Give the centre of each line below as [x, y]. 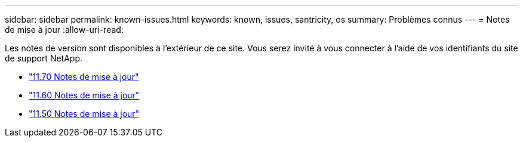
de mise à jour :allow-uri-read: [64, 30]
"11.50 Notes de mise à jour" [84, 114]
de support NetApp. [44, 58]
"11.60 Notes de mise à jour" [84, 95]
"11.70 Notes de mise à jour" [84, 77]
